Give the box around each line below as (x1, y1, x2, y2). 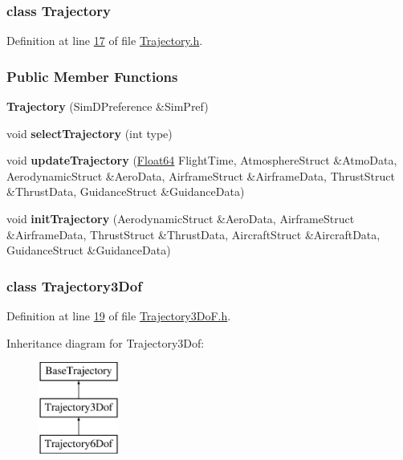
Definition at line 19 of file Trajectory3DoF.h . (6, 307, 231, 324)
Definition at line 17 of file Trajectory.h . (6, 32, 203, 49)
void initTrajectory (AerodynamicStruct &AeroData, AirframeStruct (6, 210, 355, 226)
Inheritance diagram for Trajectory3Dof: (6, 334, 205, 351)
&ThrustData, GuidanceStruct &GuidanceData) (6, 183, 245, 200)
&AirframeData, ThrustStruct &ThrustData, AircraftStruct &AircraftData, (6, 226, 381, 242)
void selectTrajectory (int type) (6, 124, 173, 141)
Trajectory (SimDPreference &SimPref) (6, 98, 209, 115)
